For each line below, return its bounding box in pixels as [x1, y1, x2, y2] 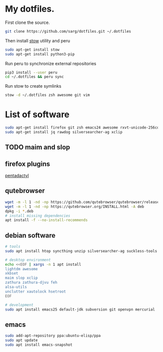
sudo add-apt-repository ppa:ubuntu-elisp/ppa [5, 333, 101, 338]
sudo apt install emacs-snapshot [5, 342, 73, 348]
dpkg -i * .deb [5, 208, 34, 214]
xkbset [5, 271, 18, 276]
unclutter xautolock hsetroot [5, 289, 66, 294]
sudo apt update [5, 338, 38, 343]
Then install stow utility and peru [5, 37, 70, 43]
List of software [5, 109, 70, 120]
